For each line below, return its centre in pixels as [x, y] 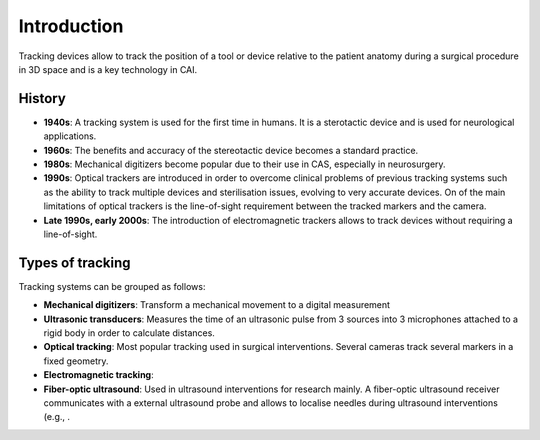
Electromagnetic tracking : [98, 375]
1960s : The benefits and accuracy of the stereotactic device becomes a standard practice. [231, 150]
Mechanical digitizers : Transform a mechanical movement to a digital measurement [216, 305]
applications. [70, 136]
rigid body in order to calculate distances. [129, 333]
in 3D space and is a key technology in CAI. [108, 69]
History [42, 98]
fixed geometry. [76, 361]
